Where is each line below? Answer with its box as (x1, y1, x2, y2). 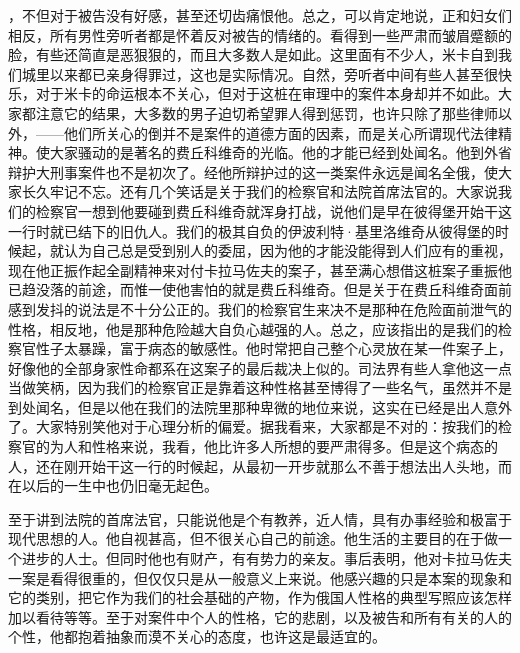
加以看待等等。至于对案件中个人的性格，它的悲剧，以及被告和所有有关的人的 (8, 606, 512, 627)
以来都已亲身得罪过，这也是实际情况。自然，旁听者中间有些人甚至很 (49, 63, 498, 84)
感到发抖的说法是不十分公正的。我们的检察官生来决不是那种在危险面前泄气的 (8, 298, 512, 319)
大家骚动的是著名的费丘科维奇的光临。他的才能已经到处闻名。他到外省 (49, 142, 512, 163)
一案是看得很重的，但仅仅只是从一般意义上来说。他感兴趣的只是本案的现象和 (8, 567, 512, 588)
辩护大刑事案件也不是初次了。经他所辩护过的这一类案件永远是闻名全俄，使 (8, 161, 498, 182)
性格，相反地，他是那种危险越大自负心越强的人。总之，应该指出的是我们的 (8, 318, 498, 339)
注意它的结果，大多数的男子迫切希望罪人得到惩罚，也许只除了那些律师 (35, 102, 498, 123)
